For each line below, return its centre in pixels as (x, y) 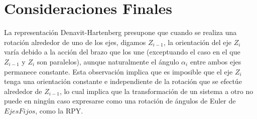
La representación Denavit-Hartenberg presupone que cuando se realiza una (120, 32)
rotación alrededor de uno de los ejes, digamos (75, 42)
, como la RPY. (59, 110)
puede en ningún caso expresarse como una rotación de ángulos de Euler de (120, 101)
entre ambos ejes (216, 61)
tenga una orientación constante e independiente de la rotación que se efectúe (123, 81)
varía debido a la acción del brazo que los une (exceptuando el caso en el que (122, 52)
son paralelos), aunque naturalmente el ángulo (108, 61)
